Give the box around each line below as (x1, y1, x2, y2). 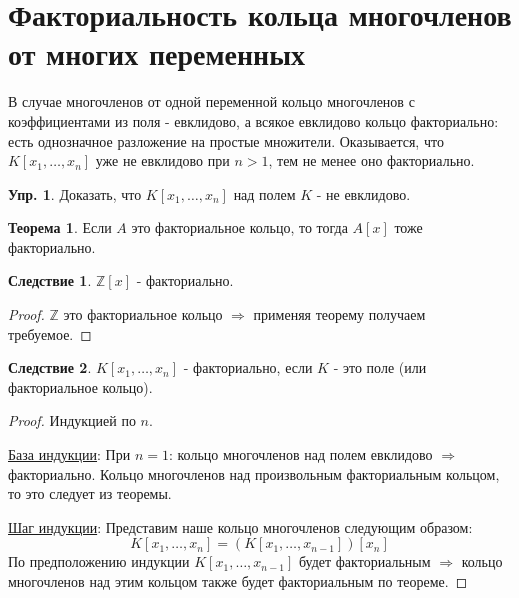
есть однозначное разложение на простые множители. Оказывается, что (8, 130, 444, 151)
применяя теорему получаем (253, 304, 426, 325)
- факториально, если (183, 357, 313, 378)
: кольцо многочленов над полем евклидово (168, 444, 433, 465)
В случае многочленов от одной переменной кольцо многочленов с (8, 91, 415, 112)
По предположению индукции (8, 551, 190, 572)
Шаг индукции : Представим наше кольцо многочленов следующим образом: (8, 516, 473, 537)
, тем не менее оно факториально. (268, 150, 475, 171)
